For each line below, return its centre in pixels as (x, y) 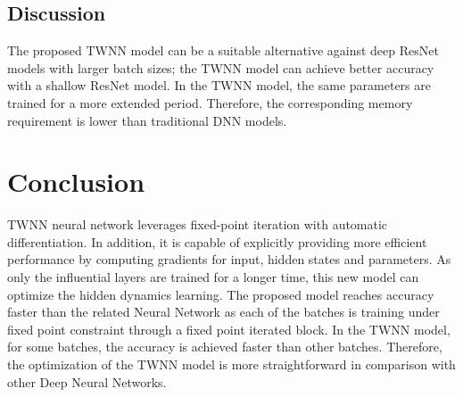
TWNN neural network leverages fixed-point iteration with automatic (198, 224)
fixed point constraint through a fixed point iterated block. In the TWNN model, (229, 329)
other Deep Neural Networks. (87, 381)
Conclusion (76, 182)
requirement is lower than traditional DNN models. (147, 120)
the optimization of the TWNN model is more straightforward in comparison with (231, 364)
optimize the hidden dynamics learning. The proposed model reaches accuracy (221, 294)
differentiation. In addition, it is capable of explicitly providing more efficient (217, 241)
